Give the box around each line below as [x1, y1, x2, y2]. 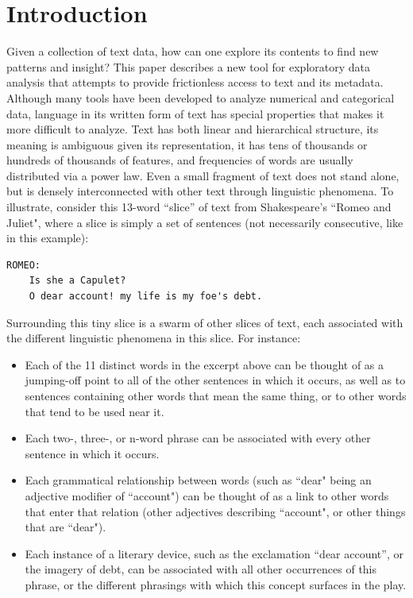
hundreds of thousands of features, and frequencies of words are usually [6, 152, 353, 168]
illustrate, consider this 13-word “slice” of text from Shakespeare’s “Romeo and [6, 199, 392, 215]
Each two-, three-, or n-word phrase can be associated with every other [25, 430, 371, 446]
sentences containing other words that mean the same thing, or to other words [25, 388, 407, 403]
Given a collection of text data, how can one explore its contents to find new [6, 43, 379, 60]
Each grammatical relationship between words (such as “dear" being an [25, 472, 372, 488]
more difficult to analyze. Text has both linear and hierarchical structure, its [6, 121, 379, 137]
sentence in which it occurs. [25, 445, 160, 461]
